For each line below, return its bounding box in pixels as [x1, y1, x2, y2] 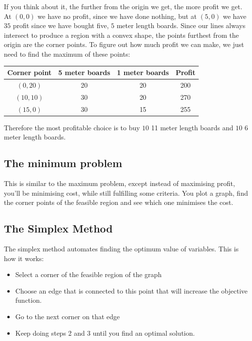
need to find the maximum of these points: [4, 48, 130, 59]
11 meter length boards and [151, 122, 234, 132]
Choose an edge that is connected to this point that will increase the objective [15, 285, 248, 295]
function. [15, 295, 42, 305]
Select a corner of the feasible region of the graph [15, 269, 162, 279]
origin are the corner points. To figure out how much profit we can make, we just [4, 39, 244, 49]
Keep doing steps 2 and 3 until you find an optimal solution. [15, 327, 195, 338]
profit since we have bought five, [13, 20, 109, 31]
